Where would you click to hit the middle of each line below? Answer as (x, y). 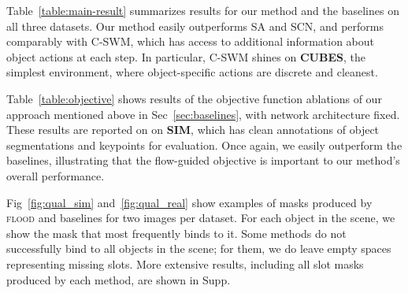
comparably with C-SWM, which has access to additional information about (191, 41)
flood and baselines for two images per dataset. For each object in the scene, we (201, 218)
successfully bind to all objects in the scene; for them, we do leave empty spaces (199, 248)
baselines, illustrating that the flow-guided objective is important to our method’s (203, 160)
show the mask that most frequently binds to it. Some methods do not (176, 233)
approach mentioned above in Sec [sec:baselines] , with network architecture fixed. (203, 114)
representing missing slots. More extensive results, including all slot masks (185, 263)
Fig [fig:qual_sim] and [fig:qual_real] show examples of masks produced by (189, 202)
